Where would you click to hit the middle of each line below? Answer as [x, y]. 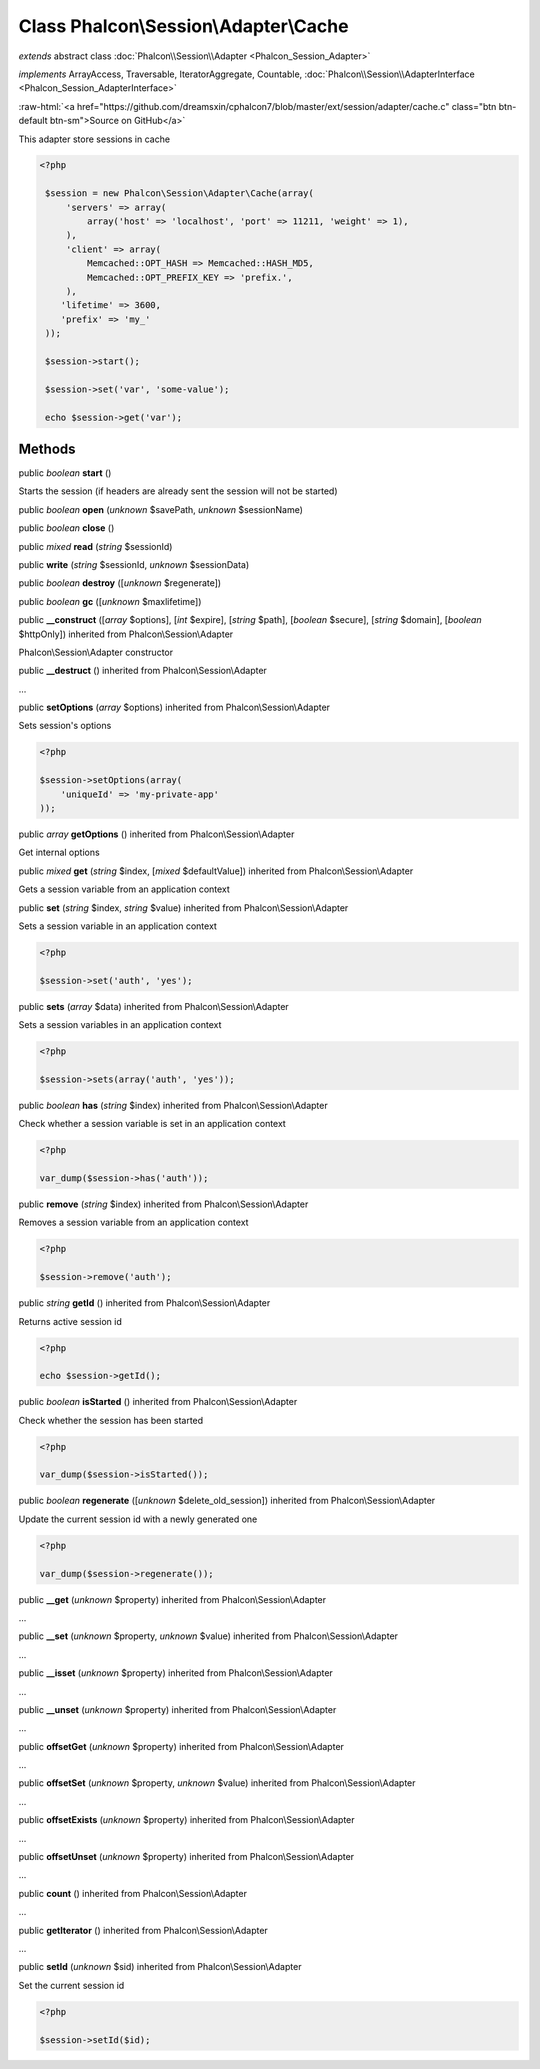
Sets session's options [65, 726]
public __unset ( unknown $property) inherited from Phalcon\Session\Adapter [177, 1709]
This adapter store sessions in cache [94, 139]
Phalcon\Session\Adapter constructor [96, 652]
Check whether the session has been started [111, 1420]
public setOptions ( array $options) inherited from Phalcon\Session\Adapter [174, 707]
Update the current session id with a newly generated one [138, 1519]
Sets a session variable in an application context [117, 926]
